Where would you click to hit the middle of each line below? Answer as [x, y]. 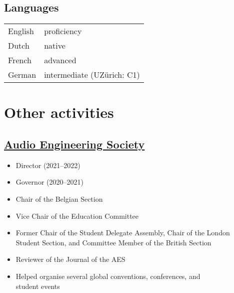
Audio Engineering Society [74, 144]
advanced [60, 60]
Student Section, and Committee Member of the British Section [113, 242]
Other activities [59, 112]
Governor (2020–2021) [49, 182]
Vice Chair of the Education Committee [77, 215]
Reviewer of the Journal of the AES [70, 259]
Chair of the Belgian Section [59, 198]
